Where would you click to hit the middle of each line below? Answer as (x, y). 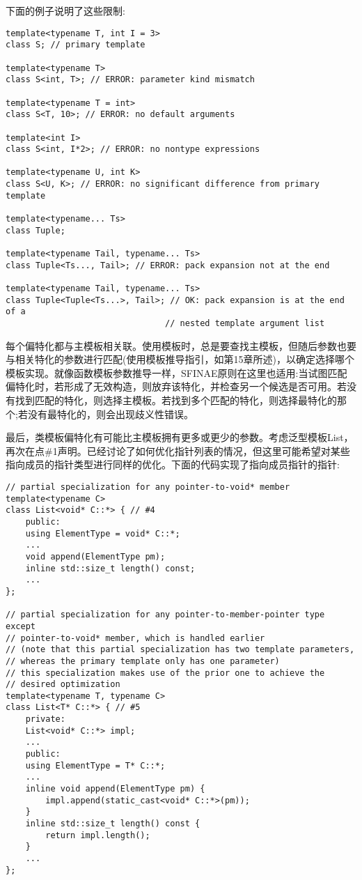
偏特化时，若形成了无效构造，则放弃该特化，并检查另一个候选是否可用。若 (176, 386)
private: (45, 719)
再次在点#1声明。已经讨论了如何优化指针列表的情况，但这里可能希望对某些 (178, 450)
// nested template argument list (245, 323)
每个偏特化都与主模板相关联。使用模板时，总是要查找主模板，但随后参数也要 (181, 345)
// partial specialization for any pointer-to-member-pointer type (165, 615)
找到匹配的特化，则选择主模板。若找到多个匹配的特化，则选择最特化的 (176, 400)
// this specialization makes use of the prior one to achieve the (165, 673)
